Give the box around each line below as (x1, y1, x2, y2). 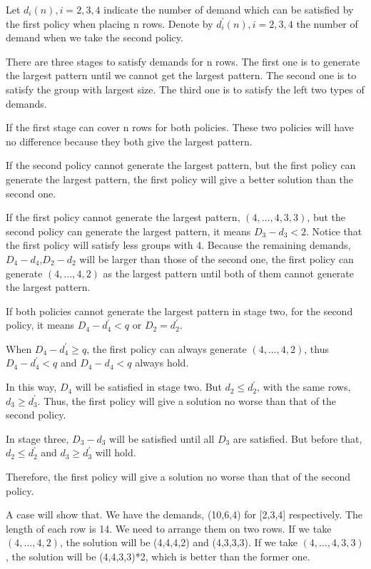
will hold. (95, 445, 136, 460)
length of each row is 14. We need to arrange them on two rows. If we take (6, 521, 332, 535)
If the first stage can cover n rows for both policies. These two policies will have (6, 120, 354, 135)
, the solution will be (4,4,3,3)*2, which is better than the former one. (6, 549, 310, 563)
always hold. (135, 355, 189, 370)
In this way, (6, 379, 57, 394)
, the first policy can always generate (86, 341, 247, 356)
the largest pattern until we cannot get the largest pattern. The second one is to (6, 68, 357, 83)
